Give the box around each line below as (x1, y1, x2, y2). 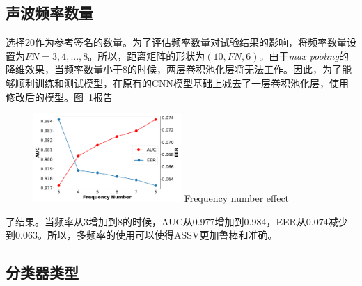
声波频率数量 (6, 2, 93, 24)
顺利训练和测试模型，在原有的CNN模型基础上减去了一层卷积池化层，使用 (15, 75, 349, 90)
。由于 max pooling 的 (259, 48, 349, 63)
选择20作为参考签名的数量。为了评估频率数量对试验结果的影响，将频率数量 (6, 35, 347, 49)
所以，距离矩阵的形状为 (97, 48, 205, 63)
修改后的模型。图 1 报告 (6, 89, 113, 104)
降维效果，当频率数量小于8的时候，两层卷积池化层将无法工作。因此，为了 (6, 62, 342, 77)
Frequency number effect (184, 191, 290, 205)
